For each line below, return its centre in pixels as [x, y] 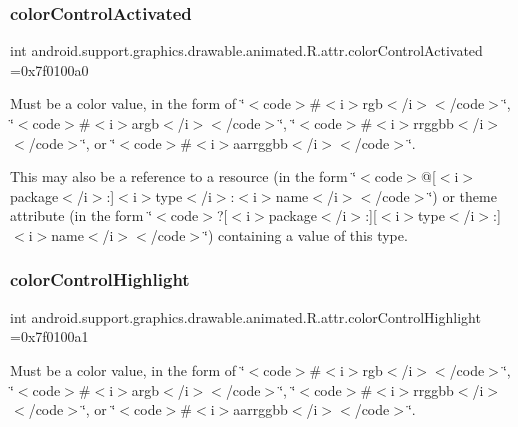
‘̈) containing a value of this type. [306, 234]
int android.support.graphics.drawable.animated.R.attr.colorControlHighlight [245, 316]
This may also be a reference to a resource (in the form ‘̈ [183, 176]
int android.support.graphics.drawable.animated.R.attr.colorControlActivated [246, 50]
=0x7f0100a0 [49, 69]
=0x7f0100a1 [49, 336]
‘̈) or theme [462, 195]
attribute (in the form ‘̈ [81, 215]
